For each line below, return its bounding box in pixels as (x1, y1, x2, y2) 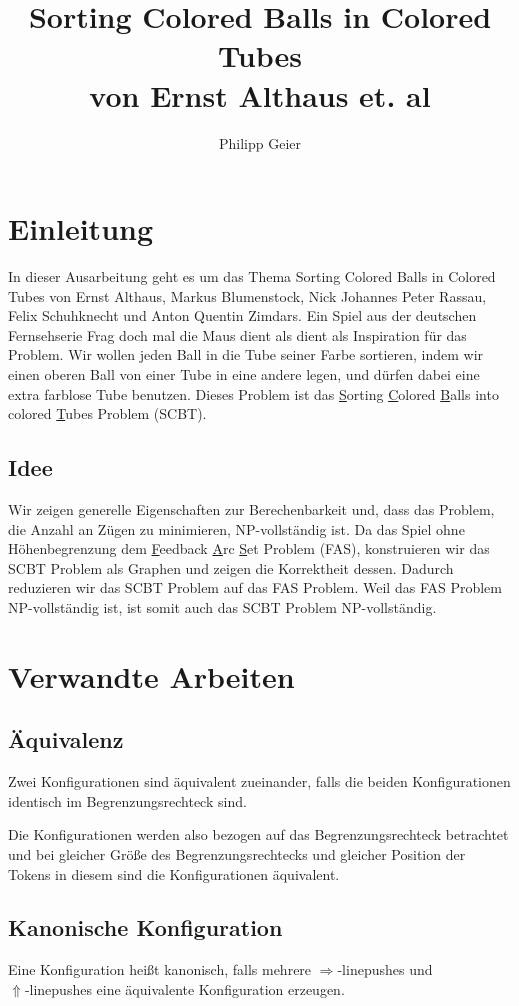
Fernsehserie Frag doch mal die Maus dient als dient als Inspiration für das (8, 324, 467, 345)
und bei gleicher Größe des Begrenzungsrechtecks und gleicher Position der (8, 843, 466, 864)
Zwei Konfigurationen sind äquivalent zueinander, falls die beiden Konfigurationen (8, 771, 511, 792)
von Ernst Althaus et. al (89, 74, 431, 115)
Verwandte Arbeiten (8, 655, 295, 696)
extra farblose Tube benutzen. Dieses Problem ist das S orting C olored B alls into (8, 383, 499, 404)
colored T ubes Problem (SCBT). (8, 403, 207, 424)
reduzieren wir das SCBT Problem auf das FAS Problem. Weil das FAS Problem (8, 577, 502, 598)
